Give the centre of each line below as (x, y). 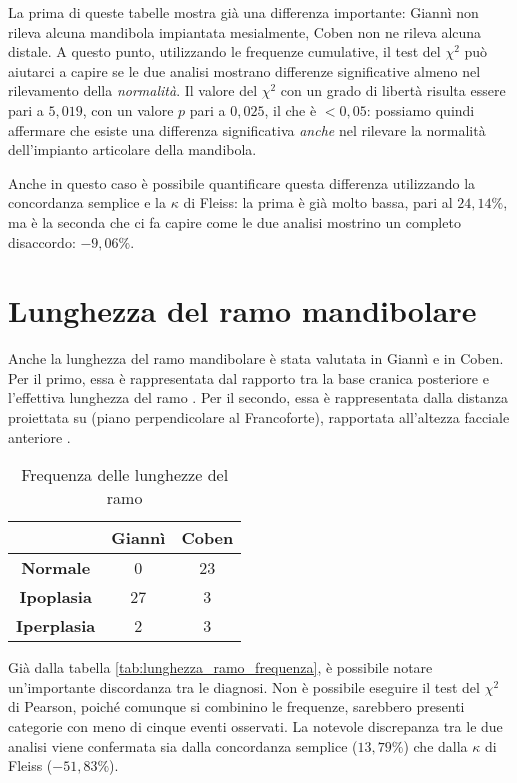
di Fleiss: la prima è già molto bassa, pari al (318, 202)
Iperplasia (56, 626)
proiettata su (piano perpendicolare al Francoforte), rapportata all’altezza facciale (259, 417)
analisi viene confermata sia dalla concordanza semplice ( (183, 745)
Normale (56, 568)
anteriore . (39, 436)
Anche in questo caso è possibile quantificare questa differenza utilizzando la (242, 182)
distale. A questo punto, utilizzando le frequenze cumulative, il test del (224, 51)
